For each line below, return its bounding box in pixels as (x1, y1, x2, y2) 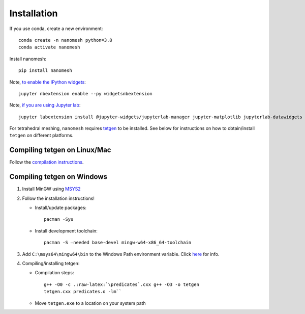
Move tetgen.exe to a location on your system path (35, 300, 146, 306)
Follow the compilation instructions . (9, 159, 84, 165)
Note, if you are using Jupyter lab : (9, 102, 81, 108)
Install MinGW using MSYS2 (22, 186, 81, 192)
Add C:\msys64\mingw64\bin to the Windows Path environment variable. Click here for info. (22, 251, 220, 257)
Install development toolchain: (35, 227, 98, 234)
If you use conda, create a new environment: (9, 25, 103, 32)
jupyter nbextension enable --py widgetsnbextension (18, 91, 152, 96)
